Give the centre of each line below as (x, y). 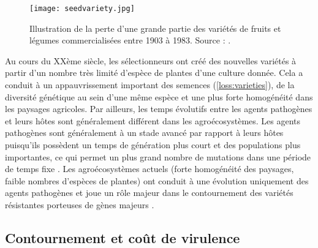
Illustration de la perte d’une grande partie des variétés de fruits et (155, 28)
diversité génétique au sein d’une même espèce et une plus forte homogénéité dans (159, 96)
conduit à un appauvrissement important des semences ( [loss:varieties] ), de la (150, 85)
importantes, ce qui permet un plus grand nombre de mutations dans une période (158, 156)
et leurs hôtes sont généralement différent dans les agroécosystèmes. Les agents (153, 120)
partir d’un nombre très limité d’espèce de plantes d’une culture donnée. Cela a (154, 73)
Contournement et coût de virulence (123, 237)
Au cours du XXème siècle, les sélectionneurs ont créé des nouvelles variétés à (151, 60)
